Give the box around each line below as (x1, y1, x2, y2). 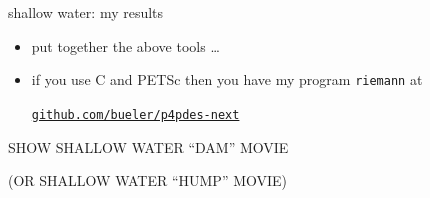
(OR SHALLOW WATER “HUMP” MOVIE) (8, 170, 288, 191)
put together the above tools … (31, 35, 220, 56)
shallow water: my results (8, 2, 164, 22)
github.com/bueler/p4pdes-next (31, 107, 240, 122)
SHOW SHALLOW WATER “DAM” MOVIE (8, 136, 289, 157)
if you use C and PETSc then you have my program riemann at (31, 69, 423, 90)
